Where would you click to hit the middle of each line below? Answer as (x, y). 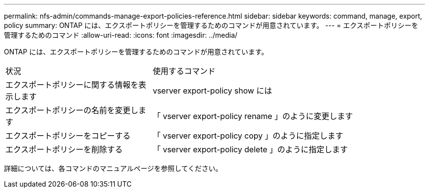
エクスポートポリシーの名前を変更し (72, 110)
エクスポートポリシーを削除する (64, 149)
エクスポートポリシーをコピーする (68, 136)
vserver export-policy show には (212, 91)
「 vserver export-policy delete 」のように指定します (250, 149)
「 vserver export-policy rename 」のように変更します (253, 116)
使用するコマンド (184, 71)
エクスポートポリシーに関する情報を (72, 85)
